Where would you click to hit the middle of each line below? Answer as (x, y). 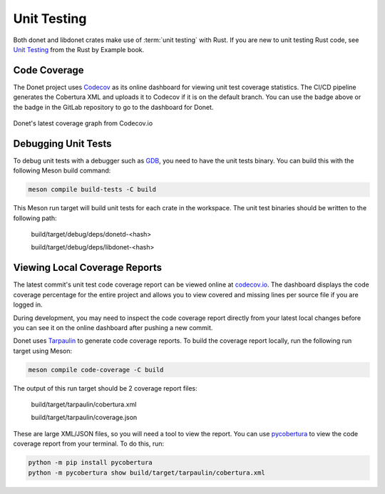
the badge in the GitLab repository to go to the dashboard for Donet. (113, 107)
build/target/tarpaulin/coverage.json (84, 418)
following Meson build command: (62, 170)
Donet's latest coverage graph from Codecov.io (83, 123)
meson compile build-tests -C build (92, 190)
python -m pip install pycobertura (90, 463)
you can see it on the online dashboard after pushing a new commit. (113, 327)
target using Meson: (43, 351)
